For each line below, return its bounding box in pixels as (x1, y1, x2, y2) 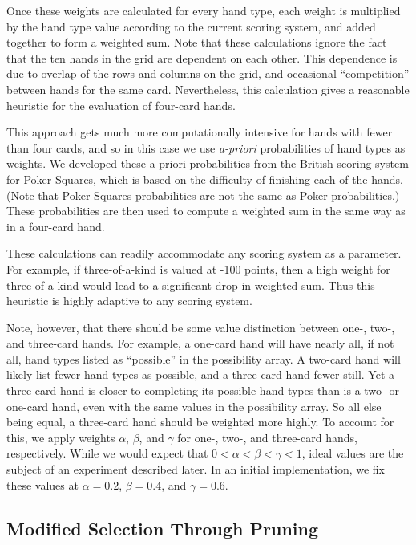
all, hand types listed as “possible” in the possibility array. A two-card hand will (6, 350, 401, 367)
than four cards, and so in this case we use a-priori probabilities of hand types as (6, 139, 406, 156)
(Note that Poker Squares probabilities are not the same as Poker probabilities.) (6, 186, 400, 203)
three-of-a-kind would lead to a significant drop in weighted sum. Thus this (6, 276, 375, 293)
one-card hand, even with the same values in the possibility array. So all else (6, 397, 382, 414)
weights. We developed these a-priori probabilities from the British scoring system (6, 155, 409, 172)
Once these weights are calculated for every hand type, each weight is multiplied (6, 2, 401, 18)
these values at (6, 476, 79, 493)
